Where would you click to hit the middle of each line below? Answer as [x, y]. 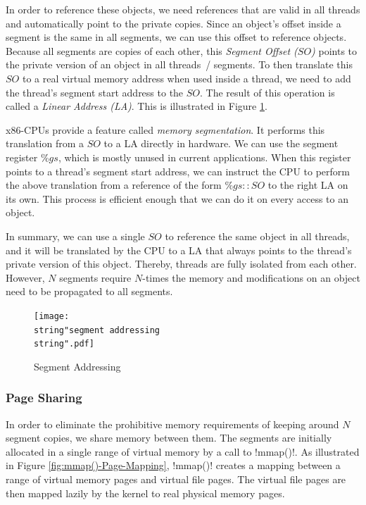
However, [25, 277]
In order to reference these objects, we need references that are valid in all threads [183, 9]
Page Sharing [44, 398]
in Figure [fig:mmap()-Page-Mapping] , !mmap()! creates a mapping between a [173, 465]
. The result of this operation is [267, 92]
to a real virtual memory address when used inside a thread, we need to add [187, 78]
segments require [95, 277]
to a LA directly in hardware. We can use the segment [221, 143]
